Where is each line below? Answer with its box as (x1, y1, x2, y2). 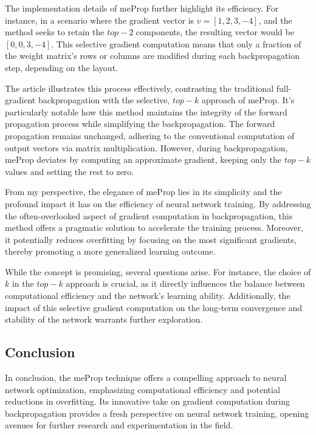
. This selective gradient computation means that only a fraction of (51, 37, 301, 50)
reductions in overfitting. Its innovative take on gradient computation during (5, 395, 290, 408)
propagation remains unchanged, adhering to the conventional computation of (5, 129, 295, 142)
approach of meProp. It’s (201, 94, 295, 106)
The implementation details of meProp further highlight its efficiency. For (5, 2, 279, 14)
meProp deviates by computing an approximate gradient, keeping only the (5, 153, 282, 166)
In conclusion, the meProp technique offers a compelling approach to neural (5, 371, 287, 384)
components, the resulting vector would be (136, 26, 294, 38)
